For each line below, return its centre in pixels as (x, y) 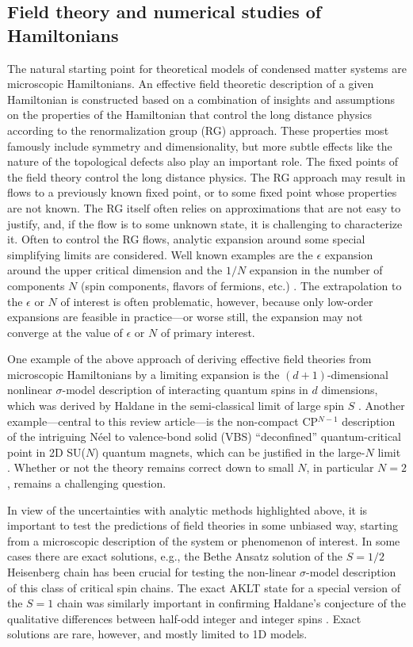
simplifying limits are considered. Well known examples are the (160, 254)
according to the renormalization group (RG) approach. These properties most (198, 130)
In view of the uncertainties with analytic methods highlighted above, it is (187, 509)
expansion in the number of (316, 270)
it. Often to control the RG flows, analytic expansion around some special (186, 239)
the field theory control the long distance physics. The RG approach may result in (206, 176)
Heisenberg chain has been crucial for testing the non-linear (152, 572)
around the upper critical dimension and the (115, 270)
